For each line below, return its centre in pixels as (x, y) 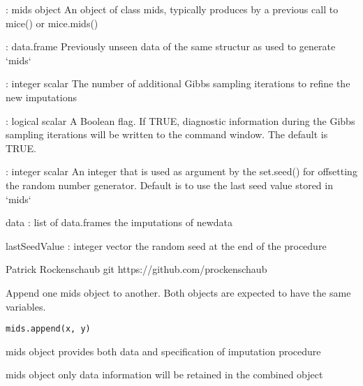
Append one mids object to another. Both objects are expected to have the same (178, 292)
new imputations (41, 97)
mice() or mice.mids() (52, 23)
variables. (26, 306)
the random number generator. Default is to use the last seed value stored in (169, 185)
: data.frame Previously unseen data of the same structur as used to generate (171, 46)
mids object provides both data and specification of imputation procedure (163, 351)
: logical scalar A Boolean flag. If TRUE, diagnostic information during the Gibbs (180, 120)
